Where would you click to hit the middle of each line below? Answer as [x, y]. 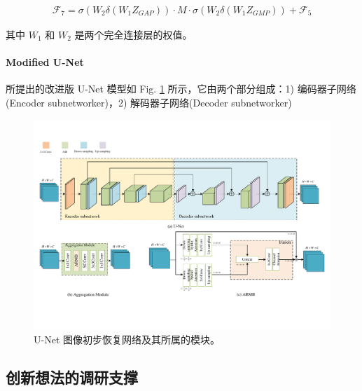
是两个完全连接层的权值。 [133, 35]
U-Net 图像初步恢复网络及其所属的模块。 [127, 339]
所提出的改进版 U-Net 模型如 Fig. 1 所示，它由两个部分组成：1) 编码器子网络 [181, 89]
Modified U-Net [45, 62]
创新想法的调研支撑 [72, 377]
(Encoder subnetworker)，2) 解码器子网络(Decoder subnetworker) [149, 103]
